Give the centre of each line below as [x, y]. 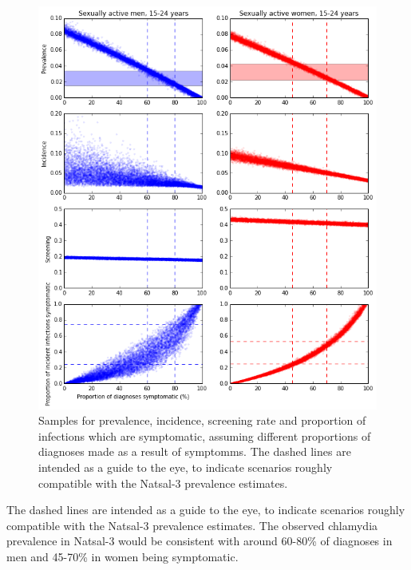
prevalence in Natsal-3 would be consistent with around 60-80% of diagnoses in [200, 541]
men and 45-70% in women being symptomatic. [123, 556]
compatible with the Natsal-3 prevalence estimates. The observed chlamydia [192, 525]
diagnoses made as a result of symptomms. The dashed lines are [195, 451]
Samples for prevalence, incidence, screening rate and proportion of [202, 420]
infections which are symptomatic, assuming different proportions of [205, 435]
